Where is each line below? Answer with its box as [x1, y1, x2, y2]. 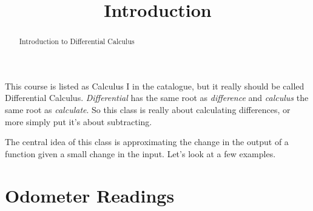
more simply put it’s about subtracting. [5, 115, 152, 128]
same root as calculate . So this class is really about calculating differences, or [5, 103, 291, 116]
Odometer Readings [5, 183, 175, 207]
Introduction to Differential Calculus [19, 36, 135, 47]
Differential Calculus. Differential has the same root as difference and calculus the [5, 91, 309, 104]
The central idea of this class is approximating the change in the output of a [5, 135, 289, 148]
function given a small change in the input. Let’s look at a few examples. [5, 147, 276, 160]
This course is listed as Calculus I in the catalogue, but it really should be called [5, 79, 305, 92]
